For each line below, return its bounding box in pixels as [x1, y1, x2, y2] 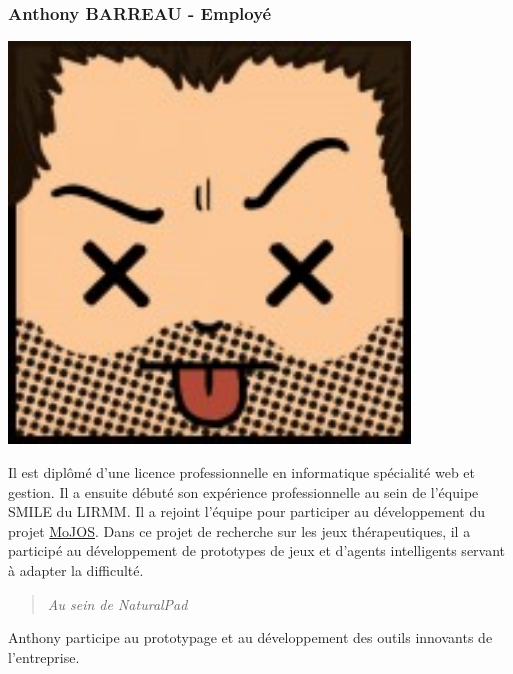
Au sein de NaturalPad [47, 593, 188, 614]
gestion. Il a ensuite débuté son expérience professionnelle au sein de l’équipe [8, 481, 479, 502]
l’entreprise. [8, 646, 80, 667]
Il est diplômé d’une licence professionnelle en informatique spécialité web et [8, 462, 476, 482]
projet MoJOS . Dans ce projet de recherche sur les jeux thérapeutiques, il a [8, 520, 471, 541]
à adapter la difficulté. [8, 559, 144, 580]
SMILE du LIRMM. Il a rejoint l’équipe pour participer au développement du [8, 501, 486, 522]
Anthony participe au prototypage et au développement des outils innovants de [8, 627, 493, 648]
